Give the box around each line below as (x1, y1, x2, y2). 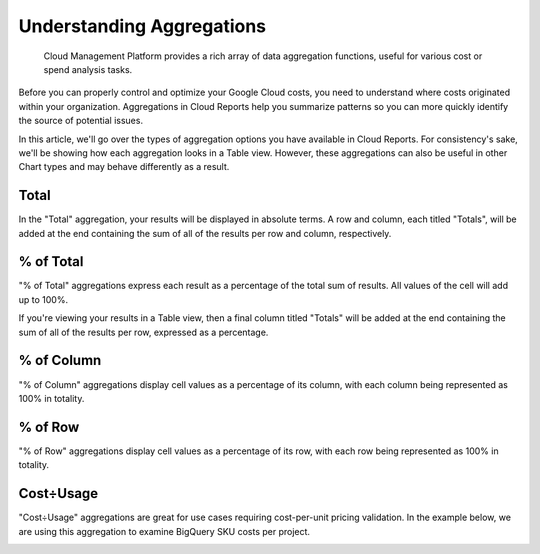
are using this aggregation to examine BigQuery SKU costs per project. (18, 525, 310, 537)
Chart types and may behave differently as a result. (18, 161, 230, 173)
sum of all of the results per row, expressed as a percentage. (18, 326, 269, 338)
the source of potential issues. (18, 115, 144, 127)
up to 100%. (18, 293, 69, 305)
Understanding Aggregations (18, 15, 267, 37)
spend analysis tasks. (43, 63, 133, 75)
